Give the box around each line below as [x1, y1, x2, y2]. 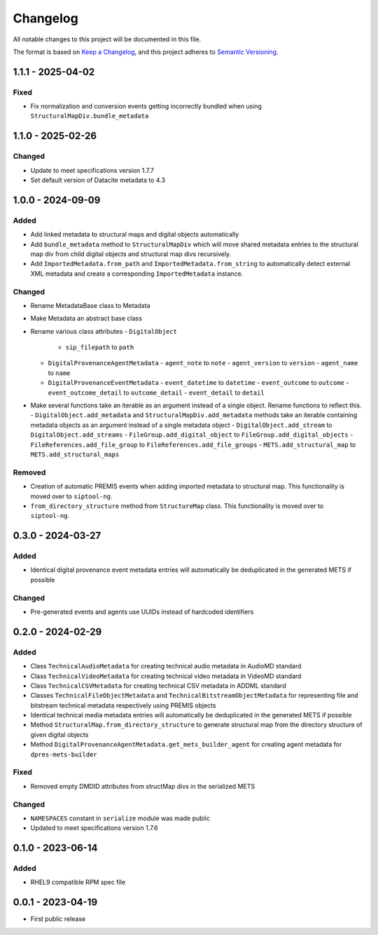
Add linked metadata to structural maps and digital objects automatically [30, 230, 239, 239]
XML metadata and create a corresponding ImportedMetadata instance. [30, 269, 244, 278]
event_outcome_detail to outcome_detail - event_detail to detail [48, 388, 265, 397]
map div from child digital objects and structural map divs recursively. [30, 249, 232, 258]
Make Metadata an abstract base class [30, 314, 143, 323]
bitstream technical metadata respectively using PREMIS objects [30, 701, 216, 710]
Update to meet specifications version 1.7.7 [30, 166, 154, 174]
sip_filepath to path [65, 343, 134, 351]
